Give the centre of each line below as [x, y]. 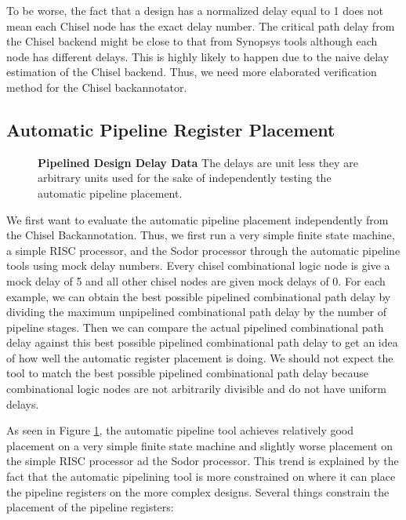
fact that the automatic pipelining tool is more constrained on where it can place [201, 476]
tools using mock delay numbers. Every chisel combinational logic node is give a [198, 265]
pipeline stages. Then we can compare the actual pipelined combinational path [195, 327]
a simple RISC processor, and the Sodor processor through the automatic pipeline [203, 250]
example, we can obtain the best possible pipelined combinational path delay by [199, 296]
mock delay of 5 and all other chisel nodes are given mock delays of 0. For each [196, 280]
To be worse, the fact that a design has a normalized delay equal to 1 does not [195, 10]
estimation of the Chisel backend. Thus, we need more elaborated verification [192, 72]
